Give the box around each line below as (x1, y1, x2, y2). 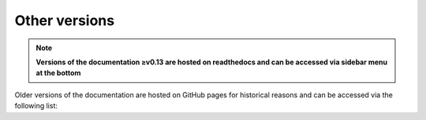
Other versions (14, 12, 114, 29)
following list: (14, 101, 58, 111)
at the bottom (35, 68, 81, 78)
